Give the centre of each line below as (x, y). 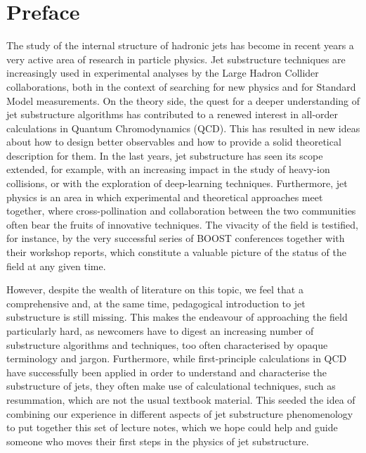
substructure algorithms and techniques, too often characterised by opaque (167, 344)
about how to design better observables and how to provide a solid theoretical (174, 142)
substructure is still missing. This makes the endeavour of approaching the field (177, 317)
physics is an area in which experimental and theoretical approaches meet (165, 197)
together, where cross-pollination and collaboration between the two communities (181, 211)
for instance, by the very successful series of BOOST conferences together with (176, 238)
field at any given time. (56, 266)
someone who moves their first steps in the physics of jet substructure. (158, 441)
